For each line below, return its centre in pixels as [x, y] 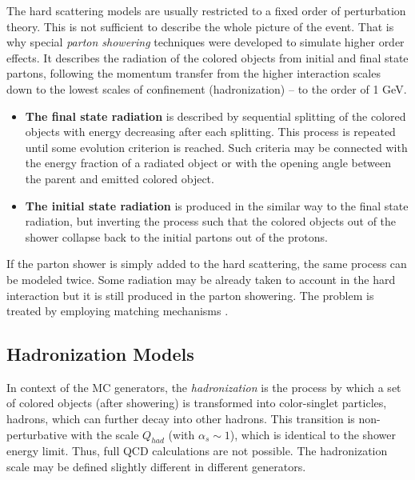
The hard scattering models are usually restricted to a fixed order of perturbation [206, 10]
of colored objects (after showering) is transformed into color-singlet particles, [197, 403]
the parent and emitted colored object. [120, 178]
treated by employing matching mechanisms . [118, 311]
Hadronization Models [100, 354]
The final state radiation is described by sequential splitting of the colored [215, 116]
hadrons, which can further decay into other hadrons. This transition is [181, 419]
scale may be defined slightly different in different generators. [156, 467]
